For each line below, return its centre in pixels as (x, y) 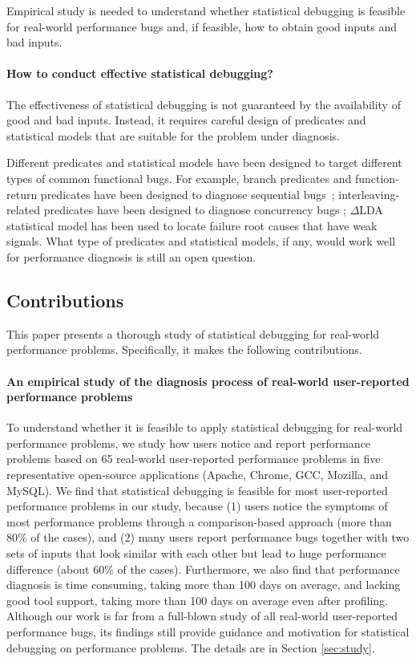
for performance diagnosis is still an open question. (131, 256)
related (24, 210)
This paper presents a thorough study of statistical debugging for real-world (193, 333)
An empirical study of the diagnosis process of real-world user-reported (208, 381)
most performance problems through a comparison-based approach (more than (199, 521)
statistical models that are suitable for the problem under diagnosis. (173, 135)
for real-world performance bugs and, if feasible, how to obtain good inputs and (202, 26)
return (22, 194)
